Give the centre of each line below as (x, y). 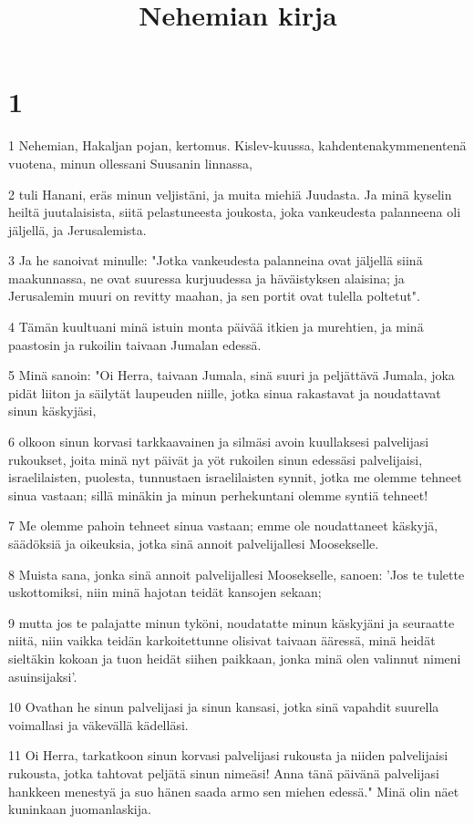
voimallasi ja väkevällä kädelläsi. (98, 724)
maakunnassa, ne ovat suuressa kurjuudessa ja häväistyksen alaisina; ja (206, 278)
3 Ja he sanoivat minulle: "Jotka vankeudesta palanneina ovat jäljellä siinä (216, 260)
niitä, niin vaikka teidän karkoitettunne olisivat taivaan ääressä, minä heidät (222, 640)
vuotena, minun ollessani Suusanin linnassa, (130, 163)
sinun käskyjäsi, (52, 411)
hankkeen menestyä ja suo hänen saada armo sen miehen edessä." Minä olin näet (234, 791)
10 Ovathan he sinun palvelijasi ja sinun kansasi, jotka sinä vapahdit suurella (224, 707)
